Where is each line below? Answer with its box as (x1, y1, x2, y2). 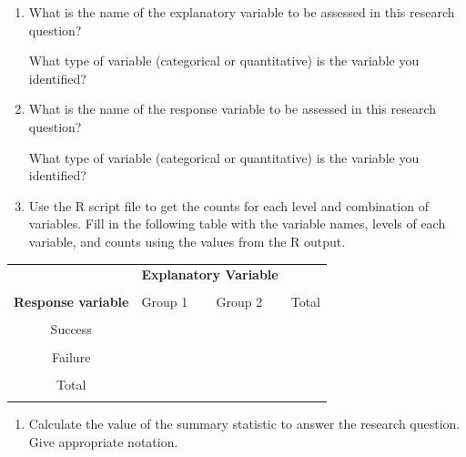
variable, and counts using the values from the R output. (28, 231, 346, 250)
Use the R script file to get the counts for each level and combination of (28, 196, 429, 215)
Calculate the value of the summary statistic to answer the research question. (28, 414, 461, 432)
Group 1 (141, 292, 188, 311)
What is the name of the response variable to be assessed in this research (28, 99, 437, 118)
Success (50, 320, 92, 339)
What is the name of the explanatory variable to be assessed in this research (28, 3, 455, 21)
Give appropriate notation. (28, 432, 178, 451)
